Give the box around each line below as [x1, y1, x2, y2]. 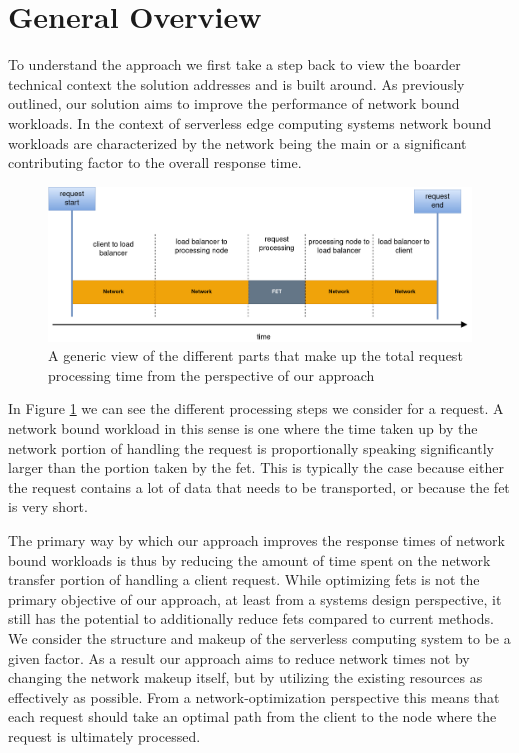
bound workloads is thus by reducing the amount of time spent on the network [8, 549, 491, 570]
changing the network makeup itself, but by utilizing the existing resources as [8, 667, 483, 688]
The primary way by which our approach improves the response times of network [8, 530, 505, 551]
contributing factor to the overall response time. [8, 152, 302, 173]
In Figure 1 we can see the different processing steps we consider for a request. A [8, 398, 504, 419]
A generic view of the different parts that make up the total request [48, 345, 463, 366]
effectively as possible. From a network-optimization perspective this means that [8, 686, 500, 707]
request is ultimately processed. [8, 725, 201, 746]
